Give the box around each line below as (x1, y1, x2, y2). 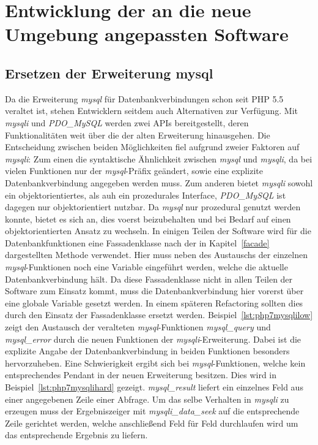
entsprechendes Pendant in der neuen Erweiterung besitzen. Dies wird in (5, 368, 277, 381)
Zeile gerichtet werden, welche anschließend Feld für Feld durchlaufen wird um (5, 416, 298, 429)
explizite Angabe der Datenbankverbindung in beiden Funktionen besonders (5, 344, 290, 357)
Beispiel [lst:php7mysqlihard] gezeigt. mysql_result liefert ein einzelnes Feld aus (5, 381, 303, 394)
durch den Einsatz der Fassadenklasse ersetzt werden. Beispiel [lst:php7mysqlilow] (5, 308, 313, 321)
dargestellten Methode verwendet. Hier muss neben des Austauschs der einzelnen (5, 248, 308, 261)
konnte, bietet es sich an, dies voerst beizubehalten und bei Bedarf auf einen (5, 212, 291, 225)
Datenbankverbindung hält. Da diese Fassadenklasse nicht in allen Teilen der (5, 272, 293, 285)
